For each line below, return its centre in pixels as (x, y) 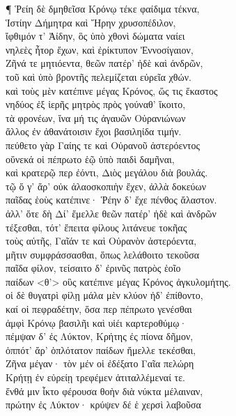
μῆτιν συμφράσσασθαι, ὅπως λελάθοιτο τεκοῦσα (103, 254)
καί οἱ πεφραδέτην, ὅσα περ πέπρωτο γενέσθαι (99, 309)
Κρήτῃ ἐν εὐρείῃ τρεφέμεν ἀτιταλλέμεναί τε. (95, 377)
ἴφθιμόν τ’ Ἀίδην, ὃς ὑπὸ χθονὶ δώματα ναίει (95, 36)
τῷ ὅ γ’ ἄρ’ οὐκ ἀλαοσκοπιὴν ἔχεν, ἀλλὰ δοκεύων (106, 186)
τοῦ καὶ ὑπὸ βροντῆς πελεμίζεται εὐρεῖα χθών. (99, 76)
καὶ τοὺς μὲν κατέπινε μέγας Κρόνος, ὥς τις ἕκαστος (112, 90)
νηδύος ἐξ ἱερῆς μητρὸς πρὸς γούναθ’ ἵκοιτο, (96, 104)
